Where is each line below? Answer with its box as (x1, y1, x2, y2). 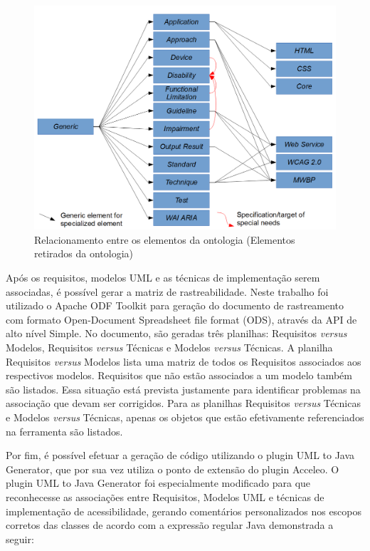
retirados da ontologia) (34, 246, 134, 261)
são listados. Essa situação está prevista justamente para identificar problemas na (6, 381, 361, 396)
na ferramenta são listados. (6, 423, 123, 438)
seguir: (6, 531, 34, 546)
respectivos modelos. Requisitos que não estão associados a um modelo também (6, 368, 352, 383)
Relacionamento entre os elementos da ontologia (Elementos (34, 232, 295, 247)
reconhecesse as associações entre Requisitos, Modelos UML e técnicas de (6, 489, 324, 504)
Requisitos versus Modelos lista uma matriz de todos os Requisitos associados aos (6, 354, 361, 369)
